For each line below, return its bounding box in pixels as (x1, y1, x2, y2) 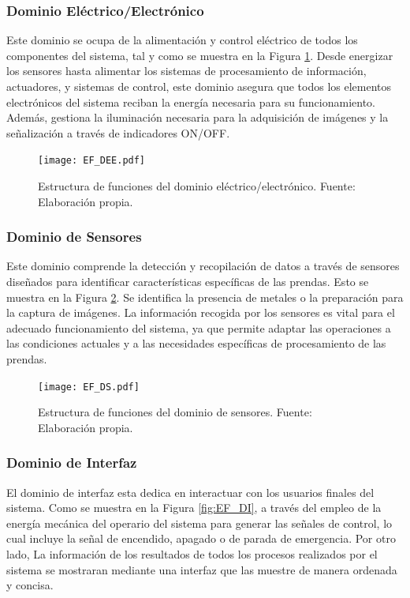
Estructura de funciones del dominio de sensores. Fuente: (38, 404, 312, 420)
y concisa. (6, 577, 54, 593)
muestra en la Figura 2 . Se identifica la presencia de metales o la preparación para (6, 288, 404, 305)
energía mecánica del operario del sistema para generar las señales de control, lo (6, 514, 393, 531)
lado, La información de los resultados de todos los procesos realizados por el (6, 546, 378, 562)
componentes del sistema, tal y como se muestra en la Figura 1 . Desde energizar (6, 47, 393, 63)
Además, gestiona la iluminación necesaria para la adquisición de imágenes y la (6, 109, 389, 126)
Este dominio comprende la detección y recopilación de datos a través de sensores (6, 258, 400, 274)
